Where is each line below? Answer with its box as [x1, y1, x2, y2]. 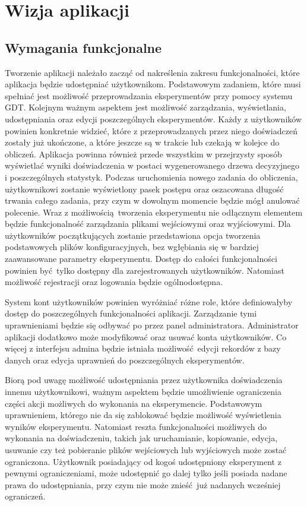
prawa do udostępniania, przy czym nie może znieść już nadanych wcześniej [5, 478, 281, 491]
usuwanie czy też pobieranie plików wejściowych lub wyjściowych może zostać [5, 443, 287, 456]
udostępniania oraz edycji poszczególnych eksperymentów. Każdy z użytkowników [5, 112, 302, 125]
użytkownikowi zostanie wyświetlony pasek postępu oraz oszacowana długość [5, 182, 284, 195]
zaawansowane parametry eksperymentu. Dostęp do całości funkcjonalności [5, 252, 277, 265]
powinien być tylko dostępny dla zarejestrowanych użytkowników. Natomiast [5, 264, 284, 276]
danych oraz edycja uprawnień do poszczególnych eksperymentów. [5, 353, 245, 366]
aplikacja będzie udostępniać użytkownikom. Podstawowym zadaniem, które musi [5, 78, 301, 90]
